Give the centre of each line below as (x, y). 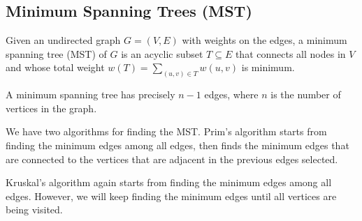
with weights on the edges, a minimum (265, 40)
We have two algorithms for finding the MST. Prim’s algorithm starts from (166, 131)
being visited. (34, 209)
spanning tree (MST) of (56, 53)
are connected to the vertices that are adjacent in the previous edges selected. (172, 159)
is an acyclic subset (162, 53)
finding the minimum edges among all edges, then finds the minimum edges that (178, 145)
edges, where (231, 94)
